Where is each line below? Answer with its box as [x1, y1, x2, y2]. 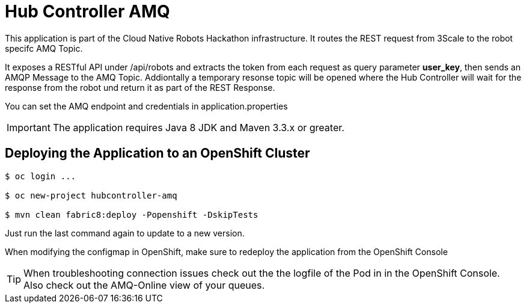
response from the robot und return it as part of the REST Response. [5, 82, 275, 93]
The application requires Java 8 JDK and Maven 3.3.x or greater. [52, 121, 344, 134]
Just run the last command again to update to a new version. [5, 227, 245, 238]
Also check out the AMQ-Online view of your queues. [23, 279, 265, 291]
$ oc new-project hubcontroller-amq [5, 190, 177, 200]
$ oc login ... [5, 171, 76, 181]
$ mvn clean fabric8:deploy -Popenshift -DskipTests [5, 209, 258, 220]
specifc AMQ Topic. [5, 43, 83, 54]
